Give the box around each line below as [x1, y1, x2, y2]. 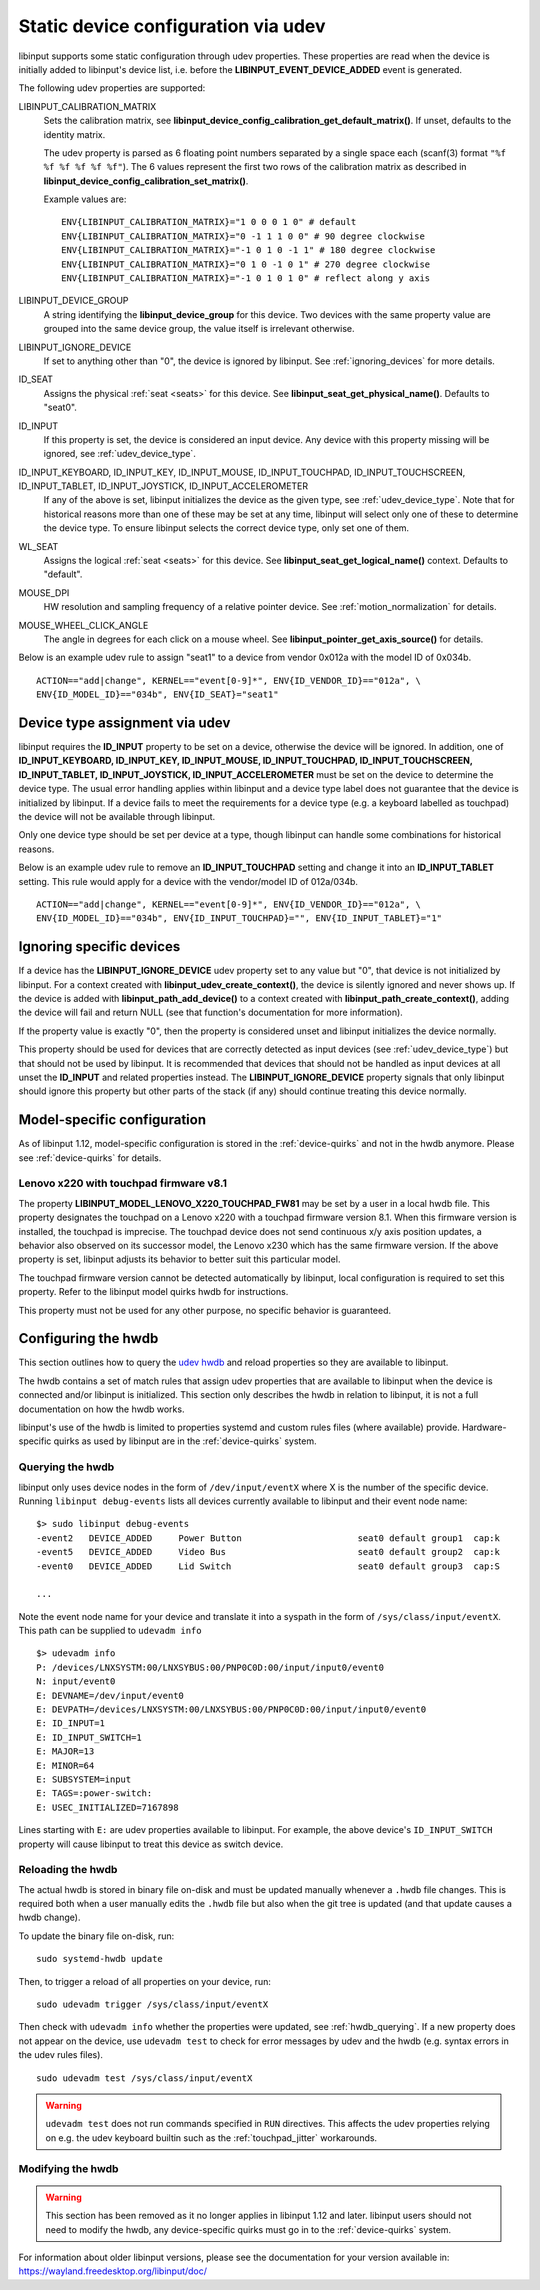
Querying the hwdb [18, 1460, 115, 1474]
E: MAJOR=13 [36, 1746, 95, 1757]
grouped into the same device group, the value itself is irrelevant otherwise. [43, 323, 355, 335]
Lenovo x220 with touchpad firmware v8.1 [18, 1176, 227, 1190]
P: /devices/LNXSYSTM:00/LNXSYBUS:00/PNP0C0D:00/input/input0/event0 [36, 1661, 385, 1673]
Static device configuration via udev [18, 15, 326, 37]
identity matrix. [43, 128, 106, 140]
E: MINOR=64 [36, 1760, 95, 1771]
